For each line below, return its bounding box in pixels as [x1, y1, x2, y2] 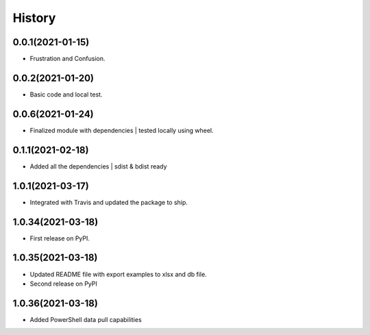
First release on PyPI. [29, 234, 90, 243]
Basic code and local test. [29, 90, 103, 99]
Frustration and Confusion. [29, 55, 106, 63]
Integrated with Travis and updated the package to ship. [29, 198, 188, 206]
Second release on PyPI [29, 280, 97, 288]
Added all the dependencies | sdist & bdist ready [29, 162, 167, 171]
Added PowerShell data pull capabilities [29, 315, 142, 323]
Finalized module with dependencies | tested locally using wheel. [29, 126, 214, 134]
